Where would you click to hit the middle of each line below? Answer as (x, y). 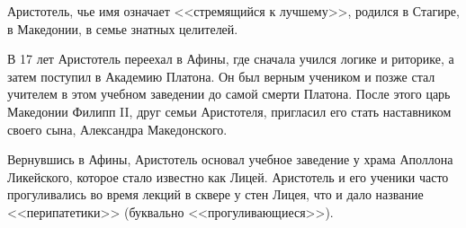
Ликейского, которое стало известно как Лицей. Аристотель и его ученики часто (228, 176)
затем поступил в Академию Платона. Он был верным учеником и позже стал (221, 76)
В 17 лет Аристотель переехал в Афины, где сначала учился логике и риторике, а (231, 59)
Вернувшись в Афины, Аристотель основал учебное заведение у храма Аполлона (230, 159)
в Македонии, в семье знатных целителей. (123, 28)
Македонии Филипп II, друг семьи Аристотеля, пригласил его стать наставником (229, 111)
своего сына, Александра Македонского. (117, 129)
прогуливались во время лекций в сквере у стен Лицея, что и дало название (215, 194)
